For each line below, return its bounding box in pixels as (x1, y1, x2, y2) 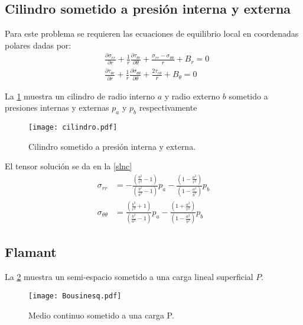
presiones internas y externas (5, 101, 109, 114)
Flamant (5, 243, 57, 261)
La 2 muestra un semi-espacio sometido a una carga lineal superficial (5, 271, 253, 283)
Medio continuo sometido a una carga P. (28, 308, 174, 321)
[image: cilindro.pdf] (28, 123, 118, 131)
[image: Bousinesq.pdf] (28, 291, 122, 300)
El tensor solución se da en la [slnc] (5, 160, 132, 172)
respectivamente (139, 101, 197, 114)
